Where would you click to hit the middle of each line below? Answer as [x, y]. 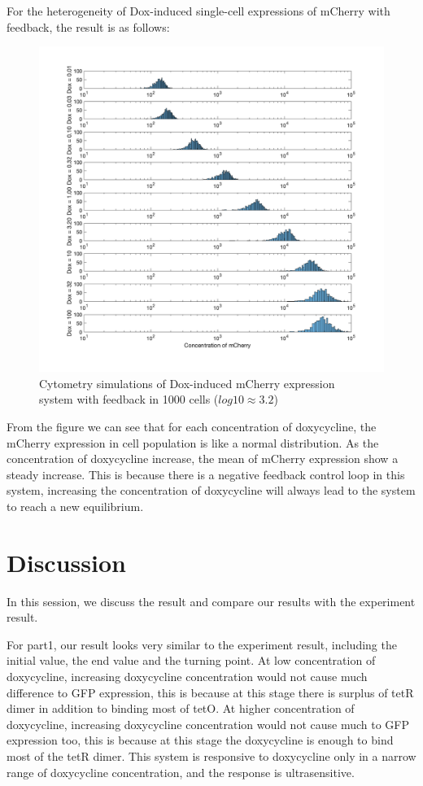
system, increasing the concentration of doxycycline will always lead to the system [211, 490]
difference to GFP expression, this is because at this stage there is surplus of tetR [210, 692]
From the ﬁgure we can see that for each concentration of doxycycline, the [192, 426]
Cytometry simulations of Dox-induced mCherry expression [187, 383]
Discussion [66, 562]
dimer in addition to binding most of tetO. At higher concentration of [181, 708]
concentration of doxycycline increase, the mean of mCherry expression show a [203, 458]
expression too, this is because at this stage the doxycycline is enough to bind [200, 740]
